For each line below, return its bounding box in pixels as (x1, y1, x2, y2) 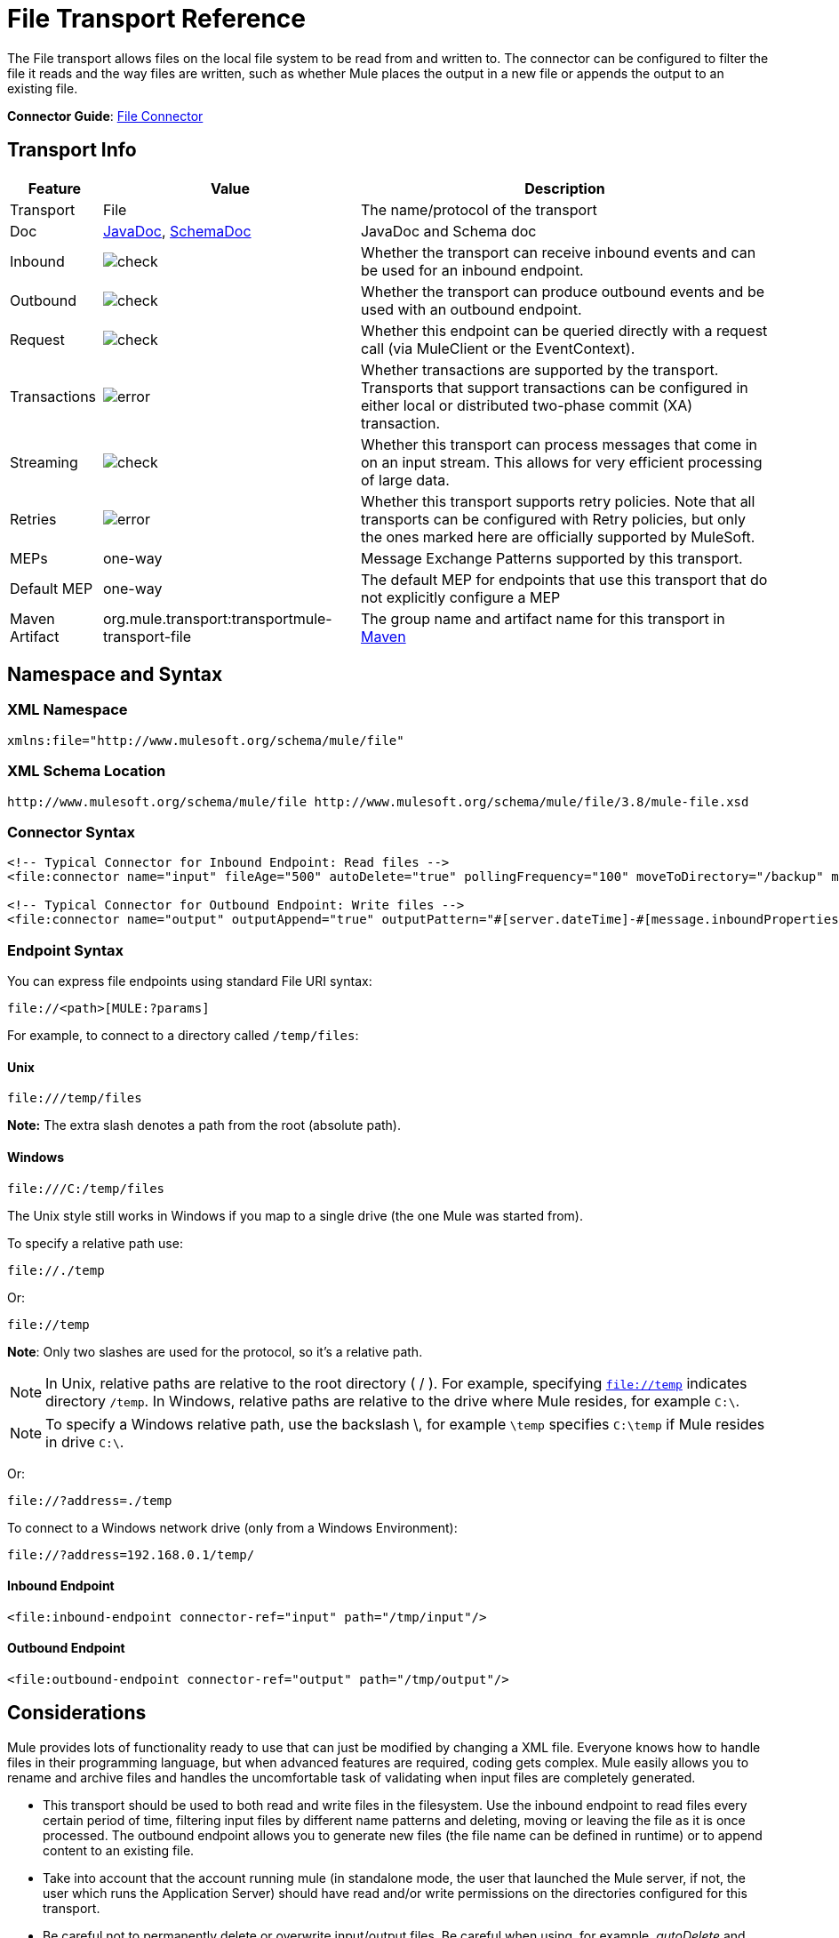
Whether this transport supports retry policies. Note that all (360, 492, 755, 510)
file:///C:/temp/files (7, 1181, 165, 1196)
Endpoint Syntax (7, 941, 124, 959)
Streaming (10, 452, 78, 471)
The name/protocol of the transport (360, 200, 597, 219)
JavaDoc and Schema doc (360, 221, 537, 240)
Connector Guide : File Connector (7, 108, 204, 124)
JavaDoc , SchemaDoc (102, 221, 252, 240)
